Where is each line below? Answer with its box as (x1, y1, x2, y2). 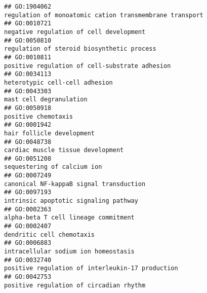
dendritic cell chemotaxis (4, 231, 95, 238)
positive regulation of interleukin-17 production (4, 265, 178, 272)
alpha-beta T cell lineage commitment (4, 214, 135, 222)
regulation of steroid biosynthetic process (4, 45, 156, 53)
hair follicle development (4, 129, 95, 137)
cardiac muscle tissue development (4, 146, 124, 154)
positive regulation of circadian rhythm (4, 281, 146, 289)
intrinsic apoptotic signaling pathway (4, 197, 138, 205)
